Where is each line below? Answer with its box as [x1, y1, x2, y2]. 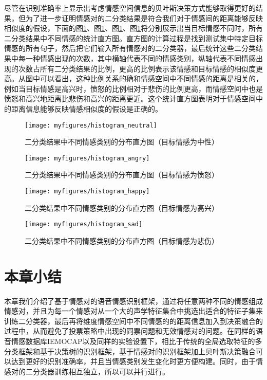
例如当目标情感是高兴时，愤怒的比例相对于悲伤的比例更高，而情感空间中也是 [4, 83, 263, 94]
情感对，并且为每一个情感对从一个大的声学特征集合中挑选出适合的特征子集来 [4, 305, 263, 316]
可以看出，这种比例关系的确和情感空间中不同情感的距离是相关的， [40, 73, 263, 84]
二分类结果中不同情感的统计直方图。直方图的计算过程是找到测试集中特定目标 [4, 32, 263, 43]
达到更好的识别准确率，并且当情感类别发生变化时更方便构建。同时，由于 [11, 356, 256, 367]
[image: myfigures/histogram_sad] [25, 221, 143, 228]
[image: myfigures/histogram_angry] [25, 154, 150, 162]
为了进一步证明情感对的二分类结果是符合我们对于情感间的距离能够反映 [25, 12, 263, 23]
